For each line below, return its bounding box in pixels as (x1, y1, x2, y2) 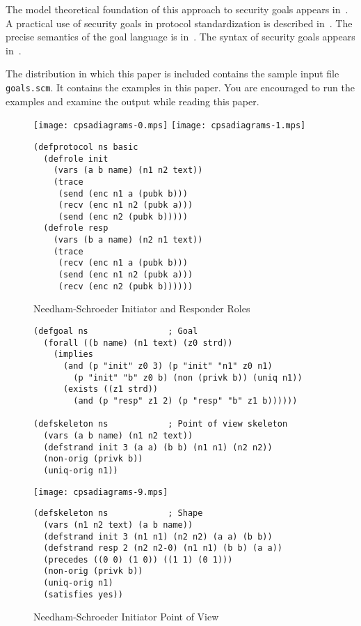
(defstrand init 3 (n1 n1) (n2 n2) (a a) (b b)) (43, 531, 273, 542)
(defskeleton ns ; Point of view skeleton (33, 419, 288, 429)
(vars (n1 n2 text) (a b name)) (43, 519, 193, 530)
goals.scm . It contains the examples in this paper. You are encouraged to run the (6, 79, 355, 94)
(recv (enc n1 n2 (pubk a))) (58, 200, 193, 211)
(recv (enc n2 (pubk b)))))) (58, 281, 193, 291)
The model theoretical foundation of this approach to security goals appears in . (6, 2, 348, 16)
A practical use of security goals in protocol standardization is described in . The (6, 15, 353, 30)
